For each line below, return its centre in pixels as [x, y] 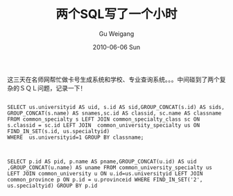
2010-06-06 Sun [116, 47]
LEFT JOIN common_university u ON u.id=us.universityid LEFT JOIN [105, 173]
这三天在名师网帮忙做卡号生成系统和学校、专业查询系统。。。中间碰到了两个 [113, 79]
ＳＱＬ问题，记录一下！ [53, 88]
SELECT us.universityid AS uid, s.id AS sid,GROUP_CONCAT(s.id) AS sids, [116, 107]
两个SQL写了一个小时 [116, 14]
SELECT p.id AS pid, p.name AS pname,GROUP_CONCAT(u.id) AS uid [102, 161]
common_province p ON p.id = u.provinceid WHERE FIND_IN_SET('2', [105, 179]
